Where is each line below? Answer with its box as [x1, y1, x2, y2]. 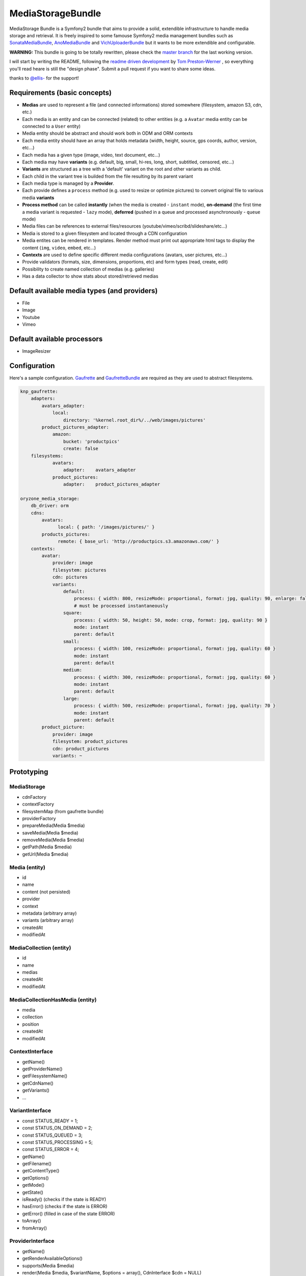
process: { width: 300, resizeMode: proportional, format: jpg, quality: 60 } [74, 674, 276, 680]
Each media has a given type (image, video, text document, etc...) [22, 152, 161, 158]
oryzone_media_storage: [20, 496, 80, 501]
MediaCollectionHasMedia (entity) [9, 996, 97, 1003]
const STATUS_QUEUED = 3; [22, 1132, 83, 1138]
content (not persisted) [22, 889, 71, 895]
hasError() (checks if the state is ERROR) [22, 1204, 108, 1210]
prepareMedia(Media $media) [22, 822, 85, 829]
